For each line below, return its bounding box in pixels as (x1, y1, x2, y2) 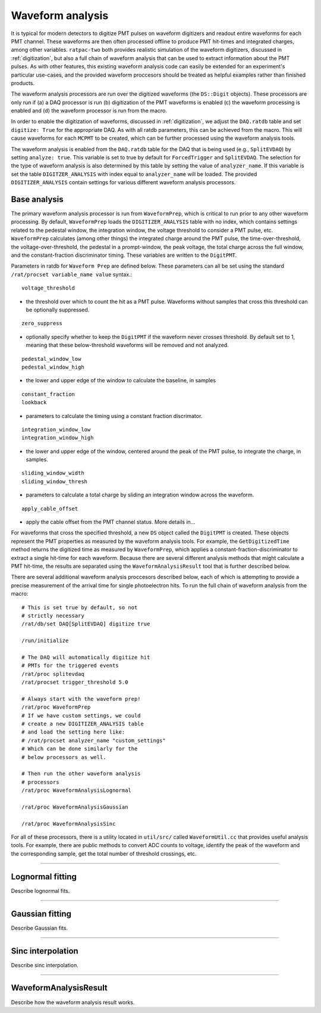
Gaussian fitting (11, 908, 71, 918)
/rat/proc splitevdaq (21, 671, 84, 677)
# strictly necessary (21, 612, 84, 619)
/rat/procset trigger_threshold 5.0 (21, 679, 128, 686)
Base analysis (11, 194, 64, 205)
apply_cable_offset (21, 505, 78, 512)
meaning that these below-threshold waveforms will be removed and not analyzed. (26, 342, 229, 349)
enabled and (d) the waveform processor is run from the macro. (11, 107, 168, 114)
